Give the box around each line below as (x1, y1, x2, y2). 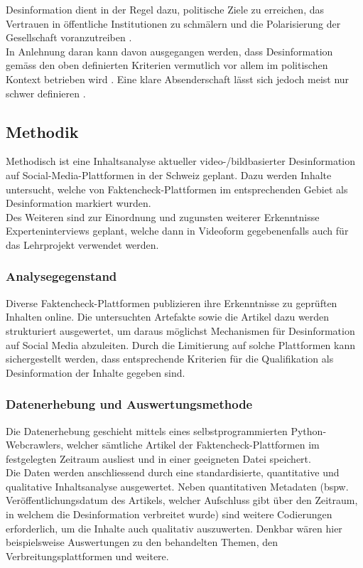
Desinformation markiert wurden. (6, 195, 151, 210)
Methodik (6, 120, 79, 142)
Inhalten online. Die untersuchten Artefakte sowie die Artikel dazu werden (6, 309, 330, 324)
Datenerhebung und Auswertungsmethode (6, 395, 253, 413)
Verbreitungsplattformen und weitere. (6, 548, 169, 563)
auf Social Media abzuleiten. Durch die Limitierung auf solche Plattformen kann (6, 337, 355, 352)
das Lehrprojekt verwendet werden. (6, 237, 159, 252)
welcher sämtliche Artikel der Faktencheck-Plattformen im (66, 437, 320, 452)
